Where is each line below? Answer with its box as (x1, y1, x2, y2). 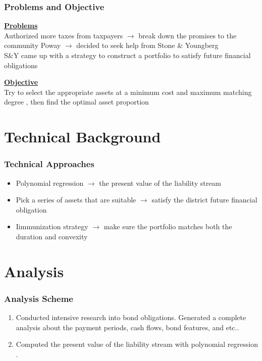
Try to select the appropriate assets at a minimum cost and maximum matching (4, 86, 252, 97)
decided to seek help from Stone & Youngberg (76, 40, 219, 50)
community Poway (4, 40, 61, 50)
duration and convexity (16, 231, 88, 241)
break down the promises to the (138, 30, 237, 40)
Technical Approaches (4, 158, 94, 170)
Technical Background (4, 126, 161, 147)
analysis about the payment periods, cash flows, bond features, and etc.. (16, 322, 239, 332)
